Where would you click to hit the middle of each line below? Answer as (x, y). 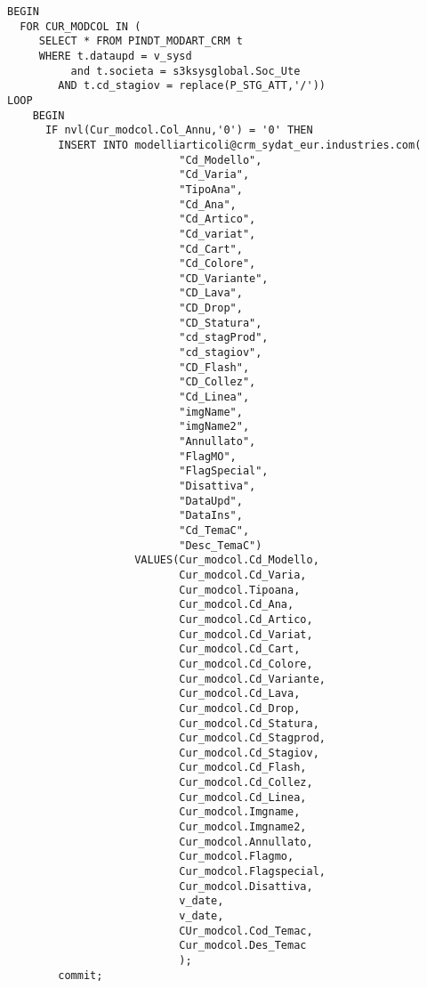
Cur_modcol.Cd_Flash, (243, 768)
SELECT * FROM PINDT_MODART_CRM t (141, 41)
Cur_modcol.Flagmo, (237, 857)
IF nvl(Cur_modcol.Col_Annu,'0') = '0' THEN (179, 130)
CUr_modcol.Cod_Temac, (246, 931)
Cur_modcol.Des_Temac (243, 946)
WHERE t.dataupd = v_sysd (115, 56)
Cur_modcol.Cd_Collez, (246, 783)
